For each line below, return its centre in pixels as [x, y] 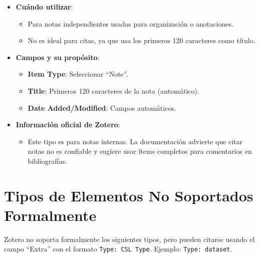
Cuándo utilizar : [44, 7]
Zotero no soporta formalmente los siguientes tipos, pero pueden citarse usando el [129, 239]
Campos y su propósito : [58, 57]
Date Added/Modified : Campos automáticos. [102, 107]
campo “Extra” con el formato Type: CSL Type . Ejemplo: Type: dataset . [118, 249]
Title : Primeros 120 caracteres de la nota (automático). [113, 90]
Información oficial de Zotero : [68, 124]
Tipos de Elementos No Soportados [129, 195]
